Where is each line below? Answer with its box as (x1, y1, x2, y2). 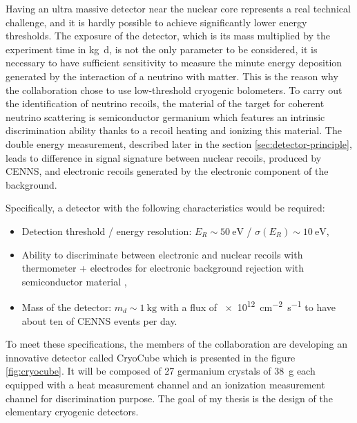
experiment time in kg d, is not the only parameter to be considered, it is (6, 41, 318, 56)
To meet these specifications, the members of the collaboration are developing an (6, 337, 348, 351)
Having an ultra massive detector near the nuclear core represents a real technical (6, 1, 351, 15)
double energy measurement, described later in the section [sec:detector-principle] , (6, 136, 352, 151)
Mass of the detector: (21, 299, 112, 314)
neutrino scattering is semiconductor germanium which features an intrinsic (6, 109, 325, 124)
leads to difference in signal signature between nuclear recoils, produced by (6, 150, 322, 164)
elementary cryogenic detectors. (6, 404, 139, 419)
